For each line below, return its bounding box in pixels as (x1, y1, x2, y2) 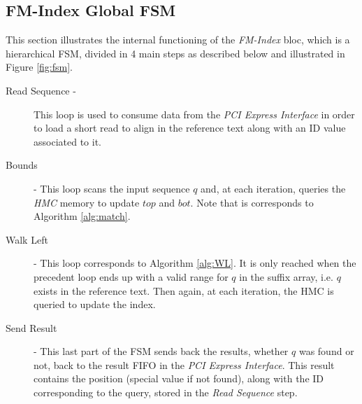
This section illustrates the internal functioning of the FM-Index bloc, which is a (6, 32, 350, 47)
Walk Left (6, 232, 48, 246)
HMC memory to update (34, 195, 140, 209)
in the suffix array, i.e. (239, 269, 333, 284)
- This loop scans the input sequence (34, 181, 190, 195)
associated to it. (34, 134, 101, 148)
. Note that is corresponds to (190, 195, 314, 209)
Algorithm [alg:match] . (34, 209, 131, 223)
